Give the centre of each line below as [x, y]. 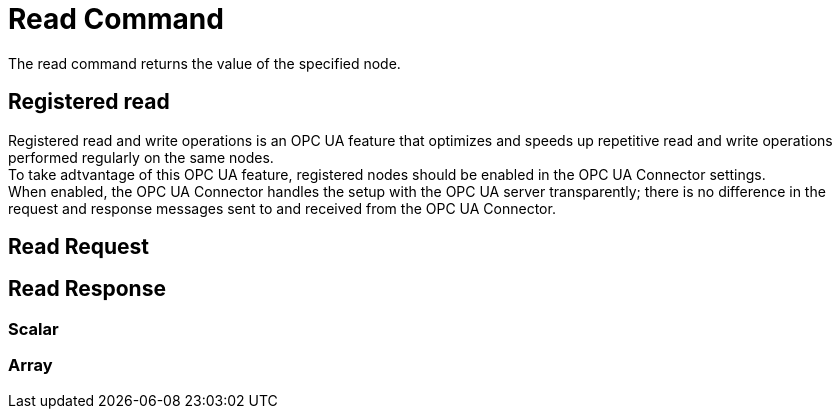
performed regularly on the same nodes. [141, 157]
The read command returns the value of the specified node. [204, 63]
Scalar [33, 328]
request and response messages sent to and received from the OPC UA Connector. [282, 208]
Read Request [78, 247]
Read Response [87, 289]
